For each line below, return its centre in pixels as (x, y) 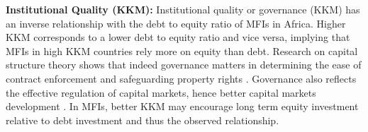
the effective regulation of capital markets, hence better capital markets (161, 92)
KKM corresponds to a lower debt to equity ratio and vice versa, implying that (178, 37)
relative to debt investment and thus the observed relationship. (143, 120)
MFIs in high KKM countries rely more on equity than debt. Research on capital (182, 50)
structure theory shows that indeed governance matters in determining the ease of (184, 65)
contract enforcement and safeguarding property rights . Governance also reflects (181, 78)
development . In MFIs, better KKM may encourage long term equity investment (182, 106)
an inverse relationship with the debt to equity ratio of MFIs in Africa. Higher (176, 23)
